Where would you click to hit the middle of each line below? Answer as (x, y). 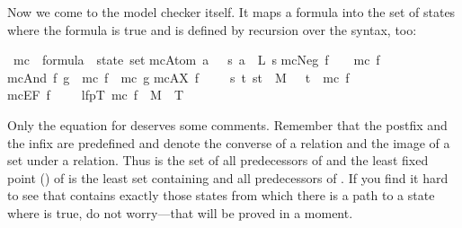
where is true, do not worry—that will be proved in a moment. (180, 212)
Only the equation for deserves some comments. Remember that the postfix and (227, 124)
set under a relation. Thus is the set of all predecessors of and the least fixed (218, 160)
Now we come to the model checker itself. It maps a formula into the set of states (231, 12)
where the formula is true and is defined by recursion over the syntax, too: (212, 29)
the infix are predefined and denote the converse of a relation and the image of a (229, 142)
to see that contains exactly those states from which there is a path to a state (221, 195)
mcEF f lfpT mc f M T (96, 95)
